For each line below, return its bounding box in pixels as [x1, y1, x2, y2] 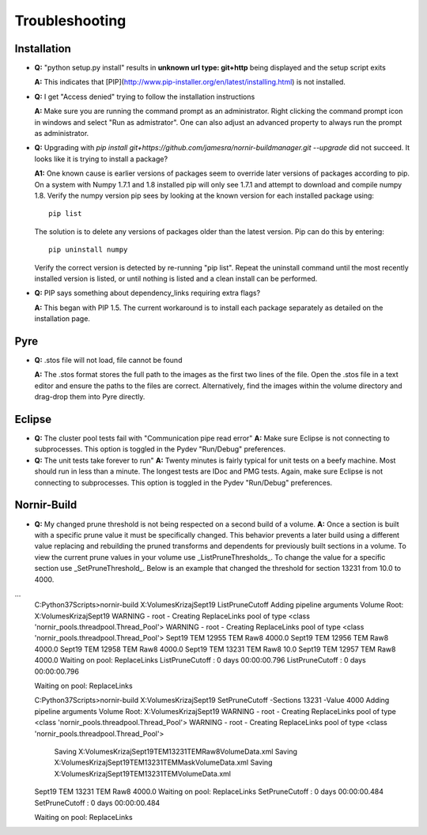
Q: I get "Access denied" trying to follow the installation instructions [34, 92, 255, 101]
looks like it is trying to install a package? [34, 154, 168, 164]
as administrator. [34, 129, 89, 138]
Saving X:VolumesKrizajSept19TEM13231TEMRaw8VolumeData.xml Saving [54, 746, 298, 756]
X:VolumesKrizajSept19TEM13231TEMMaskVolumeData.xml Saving [54, 758, 273, 767]
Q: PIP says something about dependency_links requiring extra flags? [34, 289, 261, 298]
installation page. [34, 314, 91, 323]
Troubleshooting [14, 12, 127, 29]
